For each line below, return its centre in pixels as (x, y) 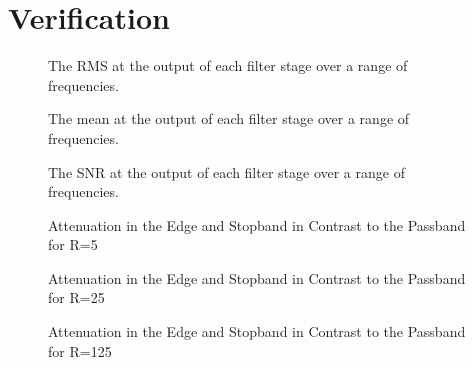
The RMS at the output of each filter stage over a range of (228, 65)
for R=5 (73, 244)
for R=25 (76, 297)
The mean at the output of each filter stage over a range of (229, 118)
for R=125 (80, 350)
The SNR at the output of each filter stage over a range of (226, 171)
